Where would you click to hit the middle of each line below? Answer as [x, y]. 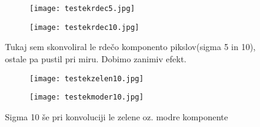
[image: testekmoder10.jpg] [87, 97]
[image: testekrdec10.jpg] [84, 27]
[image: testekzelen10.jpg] [87, 78]
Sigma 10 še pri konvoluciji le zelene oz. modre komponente [117, 116]
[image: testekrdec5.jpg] [82, 9]
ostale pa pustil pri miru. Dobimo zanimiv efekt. [96, 58]
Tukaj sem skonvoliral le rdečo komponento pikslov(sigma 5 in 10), [130, 47]
